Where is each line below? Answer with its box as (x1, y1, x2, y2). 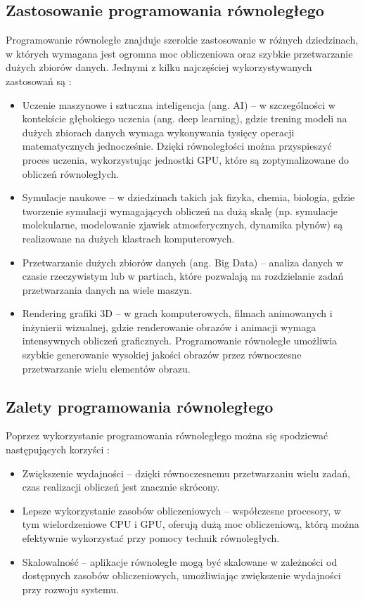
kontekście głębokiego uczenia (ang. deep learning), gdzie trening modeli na (22, 111, 347, 126)
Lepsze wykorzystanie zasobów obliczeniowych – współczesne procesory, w (22, 503, 341, 517)
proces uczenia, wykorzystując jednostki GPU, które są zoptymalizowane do (22, 152, 350, 167)
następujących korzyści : (6, 442, 110, 457)
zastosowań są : (6, 73, 72, 88)
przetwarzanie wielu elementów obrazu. (22, 361, 191, 375)
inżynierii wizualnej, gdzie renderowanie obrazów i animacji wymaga (22, 319, 316, 334)
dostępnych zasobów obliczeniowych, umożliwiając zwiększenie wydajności (22, 568, 341, 583)
